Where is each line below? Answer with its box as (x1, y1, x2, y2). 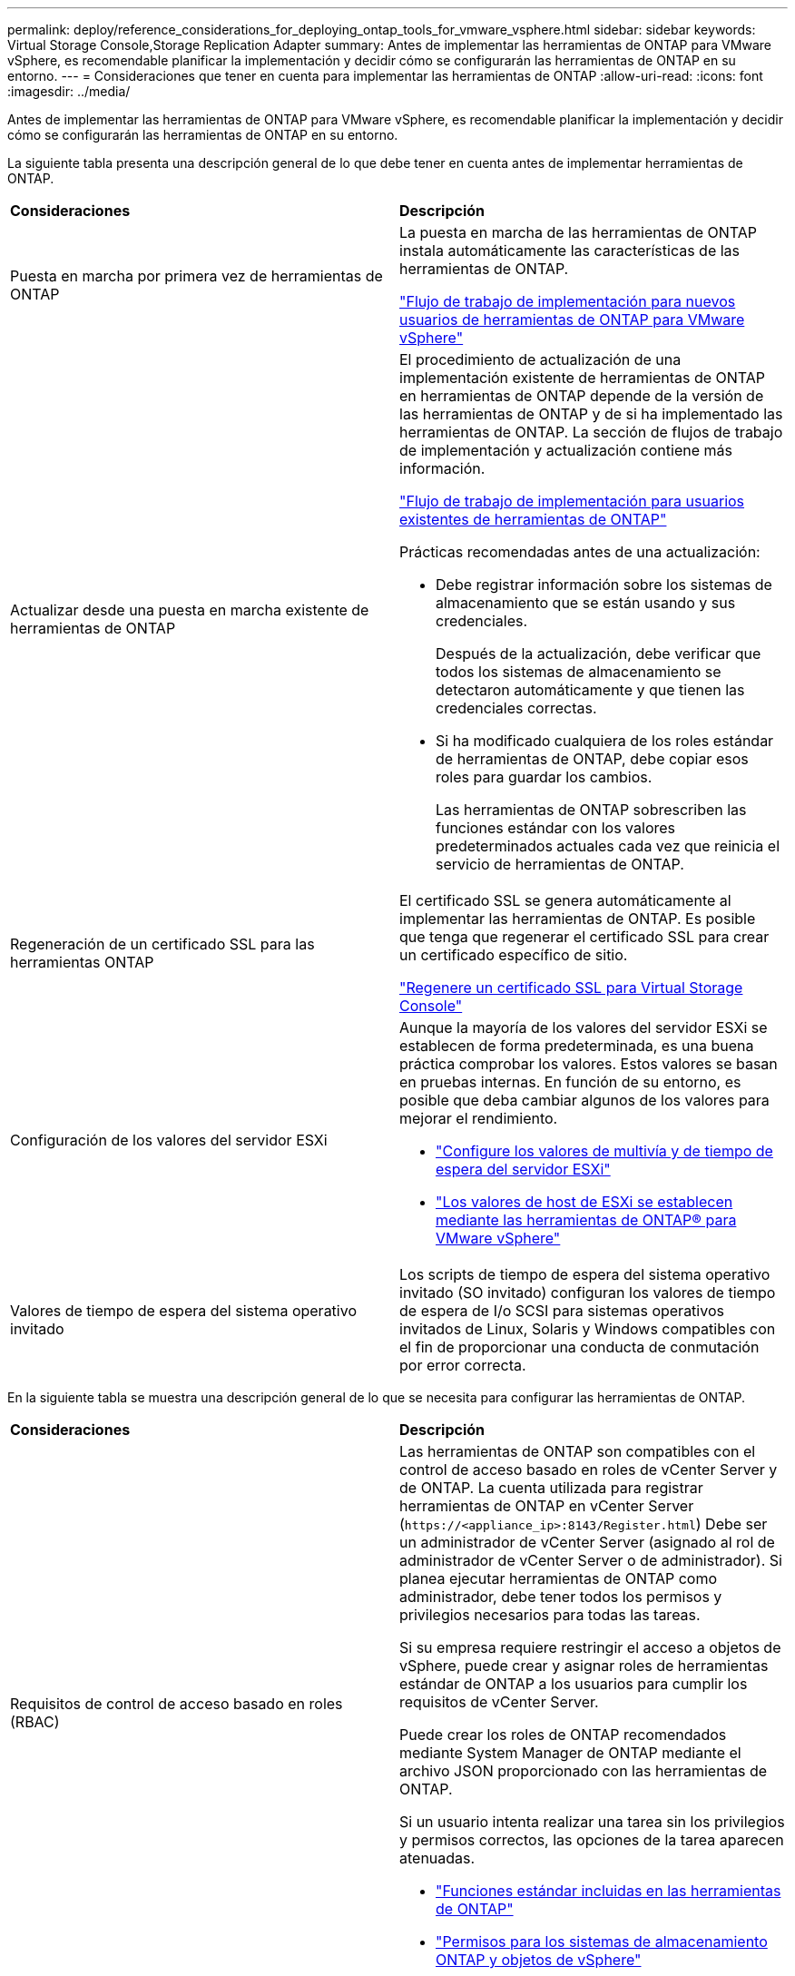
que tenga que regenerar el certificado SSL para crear (399, 928, 770, 946)
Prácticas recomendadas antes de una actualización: (399, 543, 761, 561)
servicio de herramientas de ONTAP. (436, 855, 684, 873)
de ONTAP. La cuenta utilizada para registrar (399, 1479, 703, 1497)
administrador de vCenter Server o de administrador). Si (399, 1551, 782, 1569)
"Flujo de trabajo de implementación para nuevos (399, 292, 736, 310)
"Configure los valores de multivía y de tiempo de (436, 1142, 773, 1160)
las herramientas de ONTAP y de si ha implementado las (399, 405, 783, 423)
